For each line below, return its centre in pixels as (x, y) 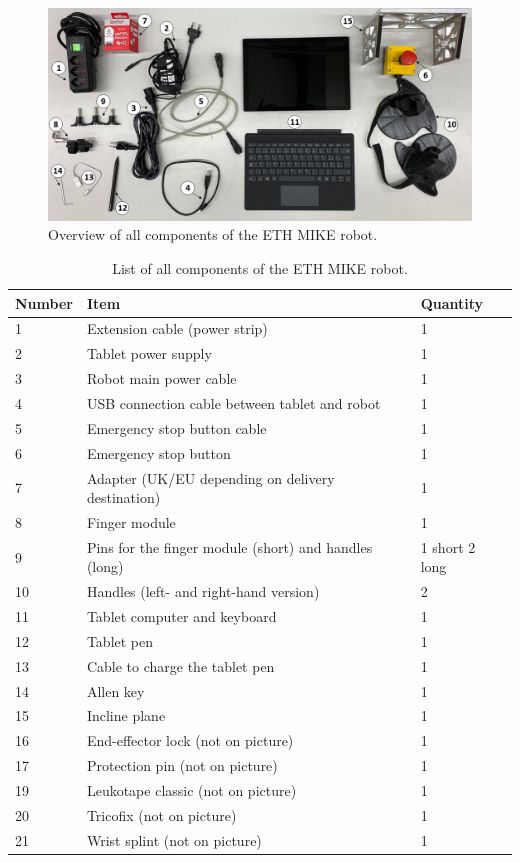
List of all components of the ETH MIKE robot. (260, 268)
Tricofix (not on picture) (161, 814)
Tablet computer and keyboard (181, 616)
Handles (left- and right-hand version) (203, 591)
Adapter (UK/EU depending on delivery (210, 477)
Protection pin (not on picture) (182, 765)
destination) (123, 497)
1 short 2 (448, 546)
